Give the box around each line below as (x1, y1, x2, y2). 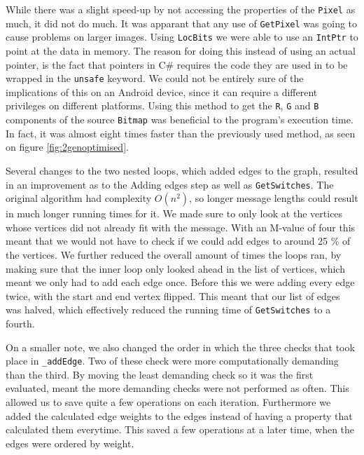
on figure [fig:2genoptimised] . (6, 140, 129, 154)
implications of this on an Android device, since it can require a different (6, 84, 318, 99)
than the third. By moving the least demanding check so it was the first (6, 367, 314, 381)
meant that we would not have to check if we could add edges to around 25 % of (6, 233, 351, 248)
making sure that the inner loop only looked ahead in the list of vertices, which (6, 261, 345, 276)
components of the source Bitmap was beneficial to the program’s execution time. (6, 112, 353, 127)
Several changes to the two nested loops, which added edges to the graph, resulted (6, 163, 358, 177)
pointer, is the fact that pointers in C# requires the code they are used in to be (6, 57, 348, 72)
